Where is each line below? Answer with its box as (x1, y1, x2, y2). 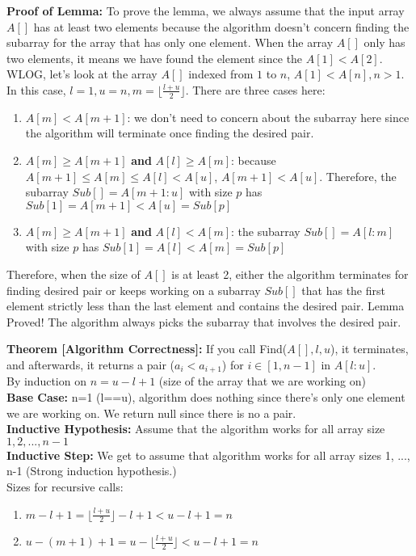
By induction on (6, 373, 86, 390)
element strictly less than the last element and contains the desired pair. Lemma (6, 297, 405, 314)
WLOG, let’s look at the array (6, 65, 158, 82)
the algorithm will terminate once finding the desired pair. (25, 124, 314, 141)
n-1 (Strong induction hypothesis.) (6, 462, 177, 479)
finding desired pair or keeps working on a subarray (6, 281, 261, 298)
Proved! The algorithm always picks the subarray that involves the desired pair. (6, 313, 401, 330)
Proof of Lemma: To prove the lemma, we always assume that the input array (6, 2, 405, 19)
